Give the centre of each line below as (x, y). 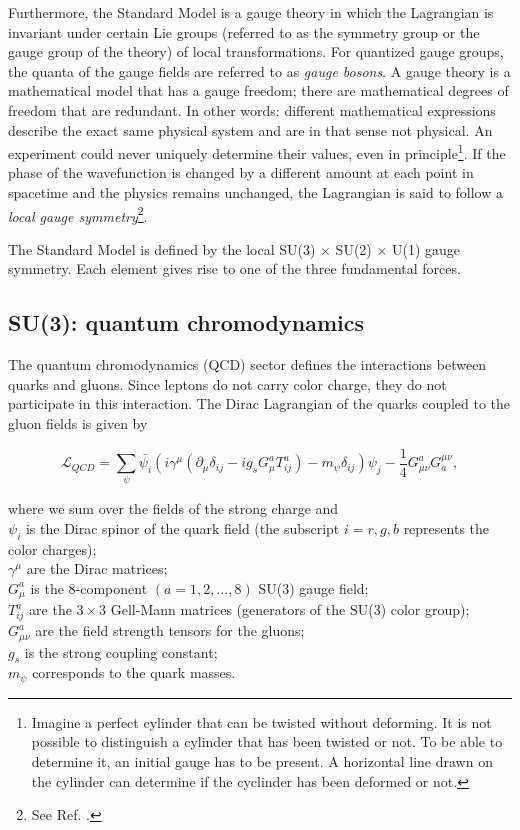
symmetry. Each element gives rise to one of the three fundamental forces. (234, 268)
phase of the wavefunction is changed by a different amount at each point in (241, 172)
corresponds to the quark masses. (134, 672)
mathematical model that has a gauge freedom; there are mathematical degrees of (258, 90)
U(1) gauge (426, 248)
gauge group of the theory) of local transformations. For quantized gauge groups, (256, 51)
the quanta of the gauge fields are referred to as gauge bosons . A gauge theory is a (259, 70)
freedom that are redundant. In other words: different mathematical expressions (252, 109)
